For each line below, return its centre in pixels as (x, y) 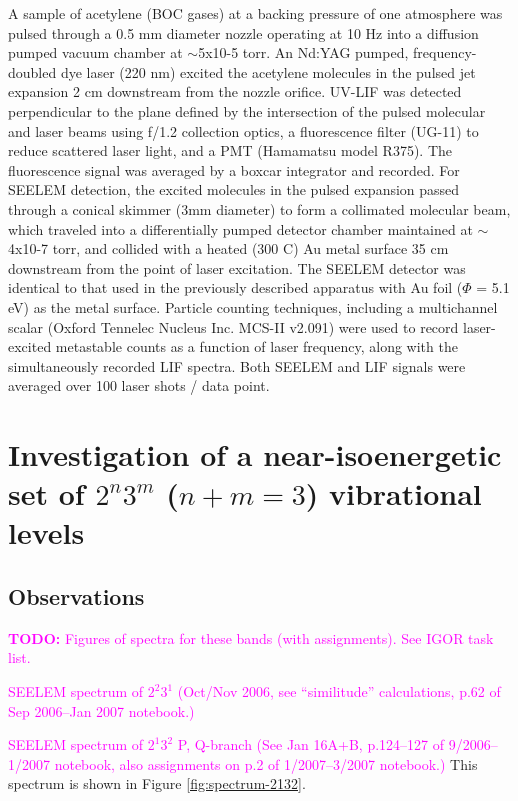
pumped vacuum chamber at (95, 52)
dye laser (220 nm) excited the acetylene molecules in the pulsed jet (268, 71)
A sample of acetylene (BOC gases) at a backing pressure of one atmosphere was (255, 13)
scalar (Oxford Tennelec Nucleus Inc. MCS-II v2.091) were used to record (233, 326)
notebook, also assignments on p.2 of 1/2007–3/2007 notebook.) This (266, 763)
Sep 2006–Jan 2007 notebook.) (101, 710)
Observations (76, 596)
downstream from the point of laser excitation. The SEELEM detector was (237, 267)
